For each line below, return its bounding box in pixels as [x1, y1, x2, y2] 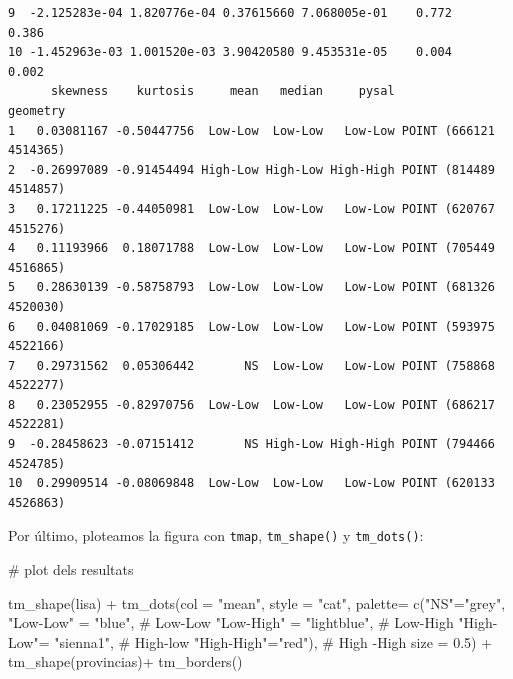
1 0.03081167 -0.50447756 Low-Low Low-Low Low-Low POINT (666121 [8, 123, 495, 138]
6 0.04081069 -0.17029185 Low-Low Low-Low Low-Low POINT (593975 [8, 319, 495, 334]
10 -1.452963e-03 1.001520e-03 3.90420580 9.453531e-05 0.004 [8, 45, 452, 60]
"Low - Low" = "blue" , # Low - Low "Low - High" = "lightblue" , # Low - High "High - [8, 612, 498, 633]
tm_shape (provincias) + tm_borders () [8, 651, 243, 672]
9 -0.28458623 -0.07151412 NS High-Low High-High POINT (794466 [8, 437, 495, 452]
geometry [8, 103, 66, 118]
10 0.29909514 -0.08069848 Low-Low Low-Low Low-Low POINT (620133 [8, 476, 495, 491]
